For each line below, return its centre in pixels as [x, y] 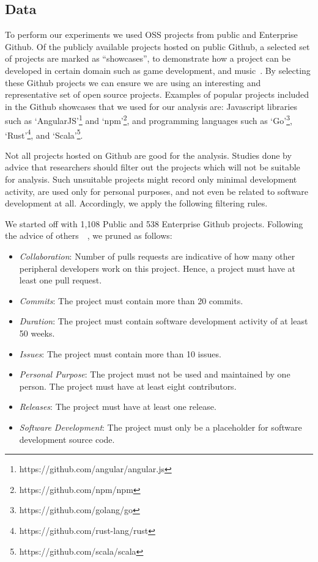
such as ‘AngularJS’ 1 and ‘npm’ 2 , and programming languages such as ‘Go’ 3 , [149, 120]
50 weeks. [37, 333]
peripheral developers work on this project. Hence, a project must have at [157, 268]
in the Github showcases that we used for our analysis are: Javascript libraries [151, 106]
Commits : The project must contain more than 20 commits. [131, 300]
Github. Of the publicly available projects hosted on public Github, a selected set [157, 46]
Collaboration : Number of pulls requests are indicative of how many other [157, 256]
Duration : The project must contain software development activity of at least [164, 321]
